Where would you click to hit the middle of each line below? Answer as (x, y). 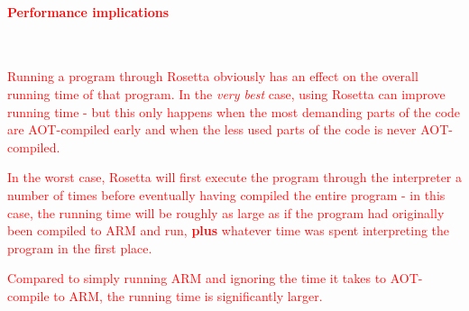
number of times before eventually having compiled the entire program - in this (226, 194)
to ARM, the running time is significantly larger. (188, 295)
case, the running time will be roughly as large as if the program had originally (226, 212)
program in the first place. (80, 247)
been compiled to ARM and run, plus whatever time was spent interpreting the (229, 230)
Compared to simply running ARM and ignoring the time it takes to (197, 278)
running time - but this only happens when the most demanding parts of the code (234, 111)
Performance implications (88, 11)
